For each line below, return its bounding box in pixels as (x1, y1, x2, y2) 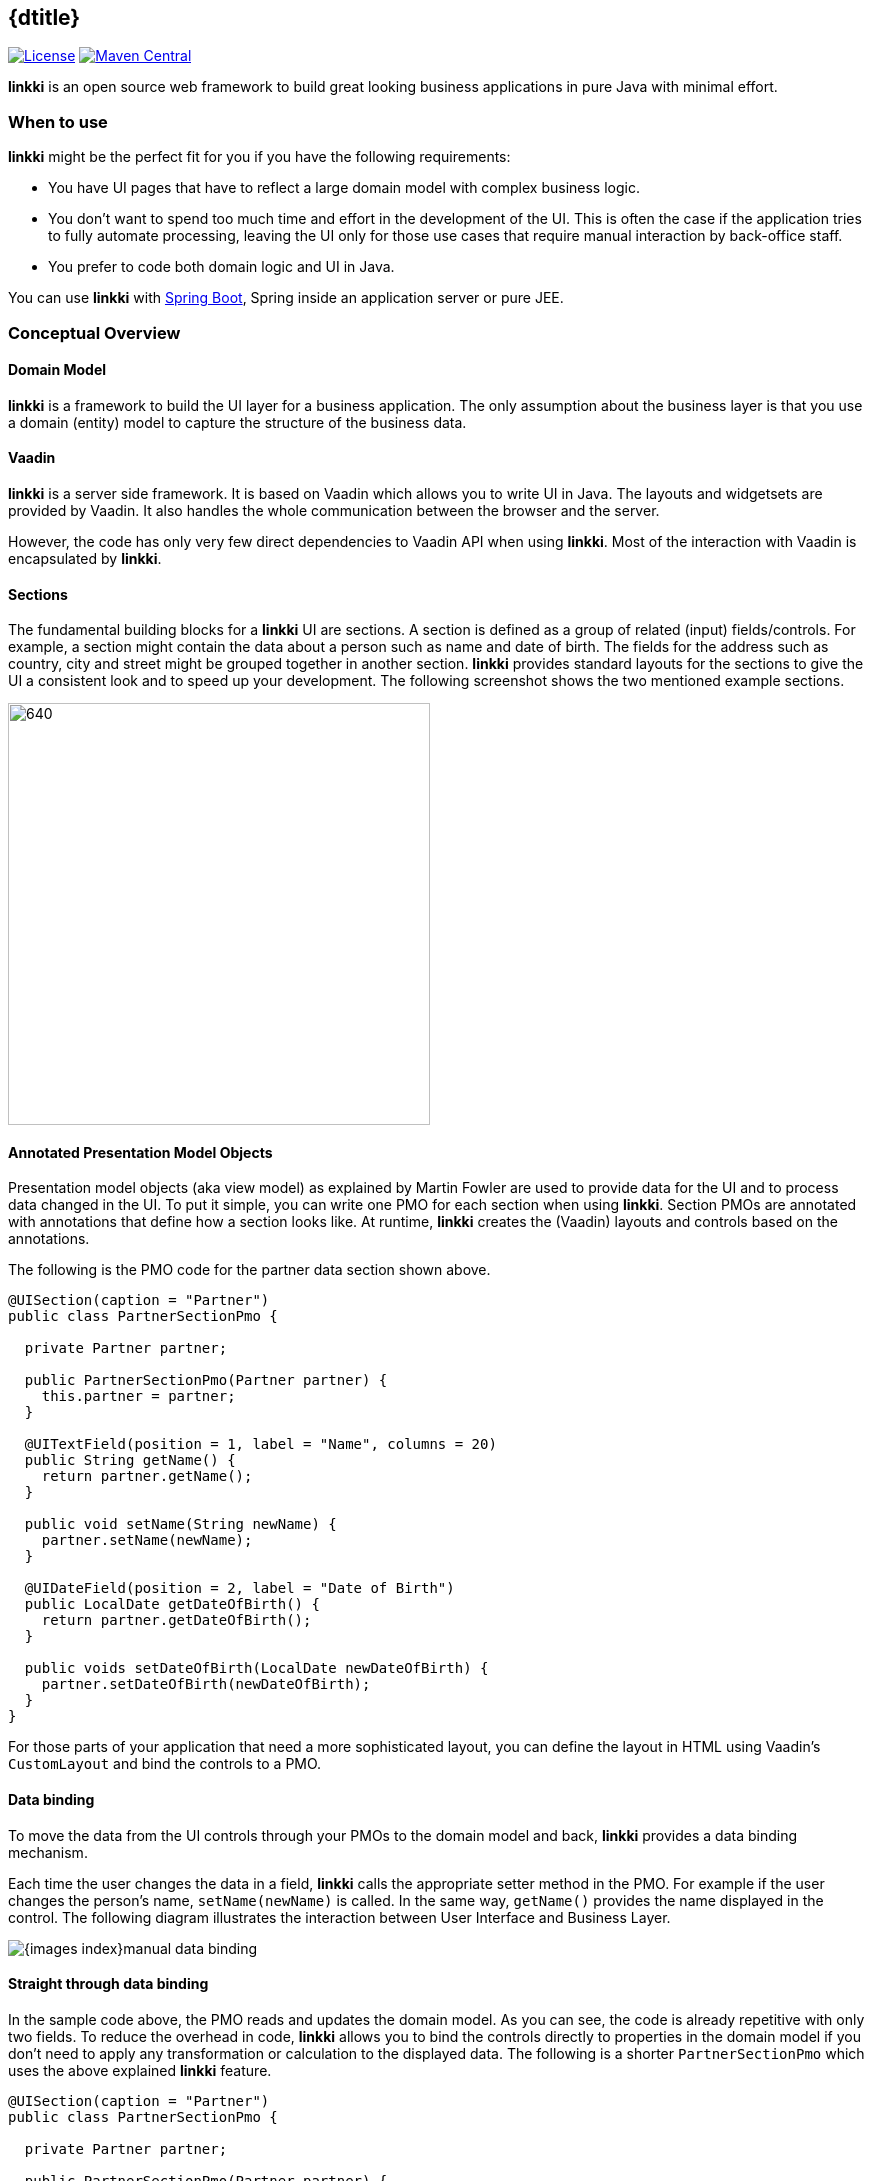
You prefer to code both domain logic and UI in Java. (48, 258, 395, 276)
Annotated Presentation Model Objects (8, 1143, 273, 1161)
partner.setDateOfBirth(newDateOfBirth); (41, 1676, 371, 1693)
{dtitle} (8, 5, 81, 30)
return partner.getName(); (41, 1468, 253, 1485)
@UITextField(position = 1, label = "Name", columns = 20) (24, 1436, 497, 1453)
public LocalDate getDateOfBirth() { (24, 1596, 320, 1613)
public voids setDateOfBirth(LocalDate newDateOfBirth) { (24, 1660, 489, 1677)
